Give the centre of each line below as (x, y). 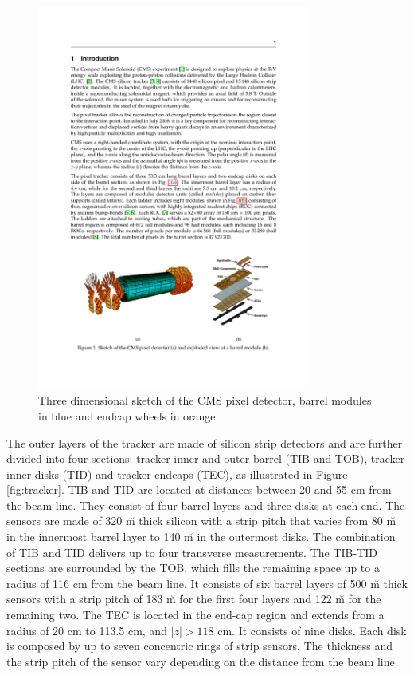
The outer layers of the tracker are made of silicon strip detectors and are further (205, 442)
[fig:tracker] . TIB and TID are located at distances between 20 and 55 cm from (199, 489)
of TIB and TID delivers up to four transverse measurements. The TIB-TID (192, 552)
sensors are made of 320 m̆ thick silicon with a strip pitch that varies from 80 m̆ (201, 521)
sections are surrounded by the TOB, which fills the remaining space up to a (193, 568)
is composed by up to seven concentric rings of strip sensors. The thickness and (200, 646)
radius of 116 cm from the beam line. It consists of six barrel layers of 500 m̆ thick (207, 583)
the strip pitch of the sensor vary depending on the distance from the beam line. (202, 661)
